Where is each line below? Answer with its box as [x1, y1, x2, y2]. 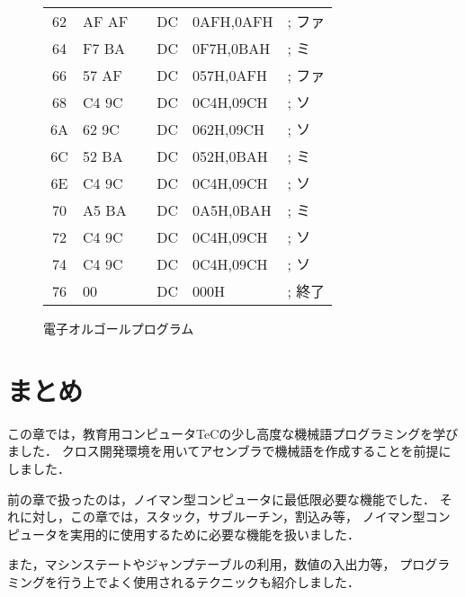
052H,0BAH [192, 145, 268, 166]
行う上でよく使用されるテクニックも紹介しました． [57, 572, 360, 591]
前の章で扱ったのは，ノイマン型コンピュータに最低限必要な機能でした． [7, 489, 435, 508]
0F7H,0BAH [192, 37, 271, 58]
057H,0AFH [192, 64, 267, 85]
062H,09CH [192, 118, 265, 139]
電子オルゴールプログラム [43, 319, 194, 337]
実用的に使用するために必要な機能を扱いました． [69, 524, 360, 543]
